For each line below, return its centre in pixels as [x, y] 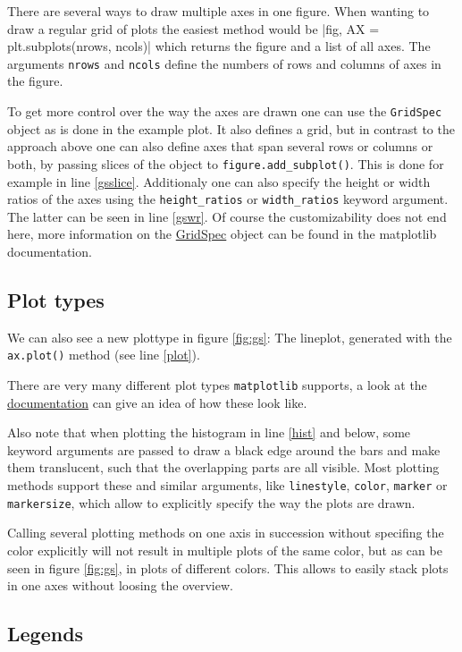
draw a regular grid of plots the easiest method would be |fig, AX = [193, 28]
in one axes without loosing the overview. [120, 585]
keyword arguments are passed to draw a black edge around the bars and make [224, 449]
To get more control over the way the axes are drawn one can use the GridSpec [225, 111]
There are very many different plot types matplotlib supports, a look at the [217, 385]
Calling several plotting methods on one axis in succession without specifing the [226, 533]
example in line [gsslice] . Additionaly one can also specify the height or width [219, 181]
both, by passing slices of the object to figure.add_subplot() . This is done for [226, 163]
